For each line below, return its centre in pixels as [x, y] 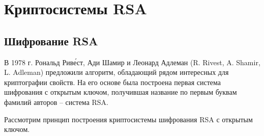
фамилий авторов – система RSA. [56, 102]
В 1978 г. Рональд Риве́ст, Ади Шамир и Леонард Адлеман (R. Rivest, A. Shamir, [132, 62]
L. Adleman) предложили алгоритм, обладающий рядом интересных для [116, 72]
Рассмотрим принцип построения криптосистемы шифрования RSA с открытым [128, 119]
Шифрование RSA [51, 40]
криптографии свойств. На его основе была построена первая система [112, 82]
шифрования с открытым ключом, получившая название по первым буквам [121, 92]
